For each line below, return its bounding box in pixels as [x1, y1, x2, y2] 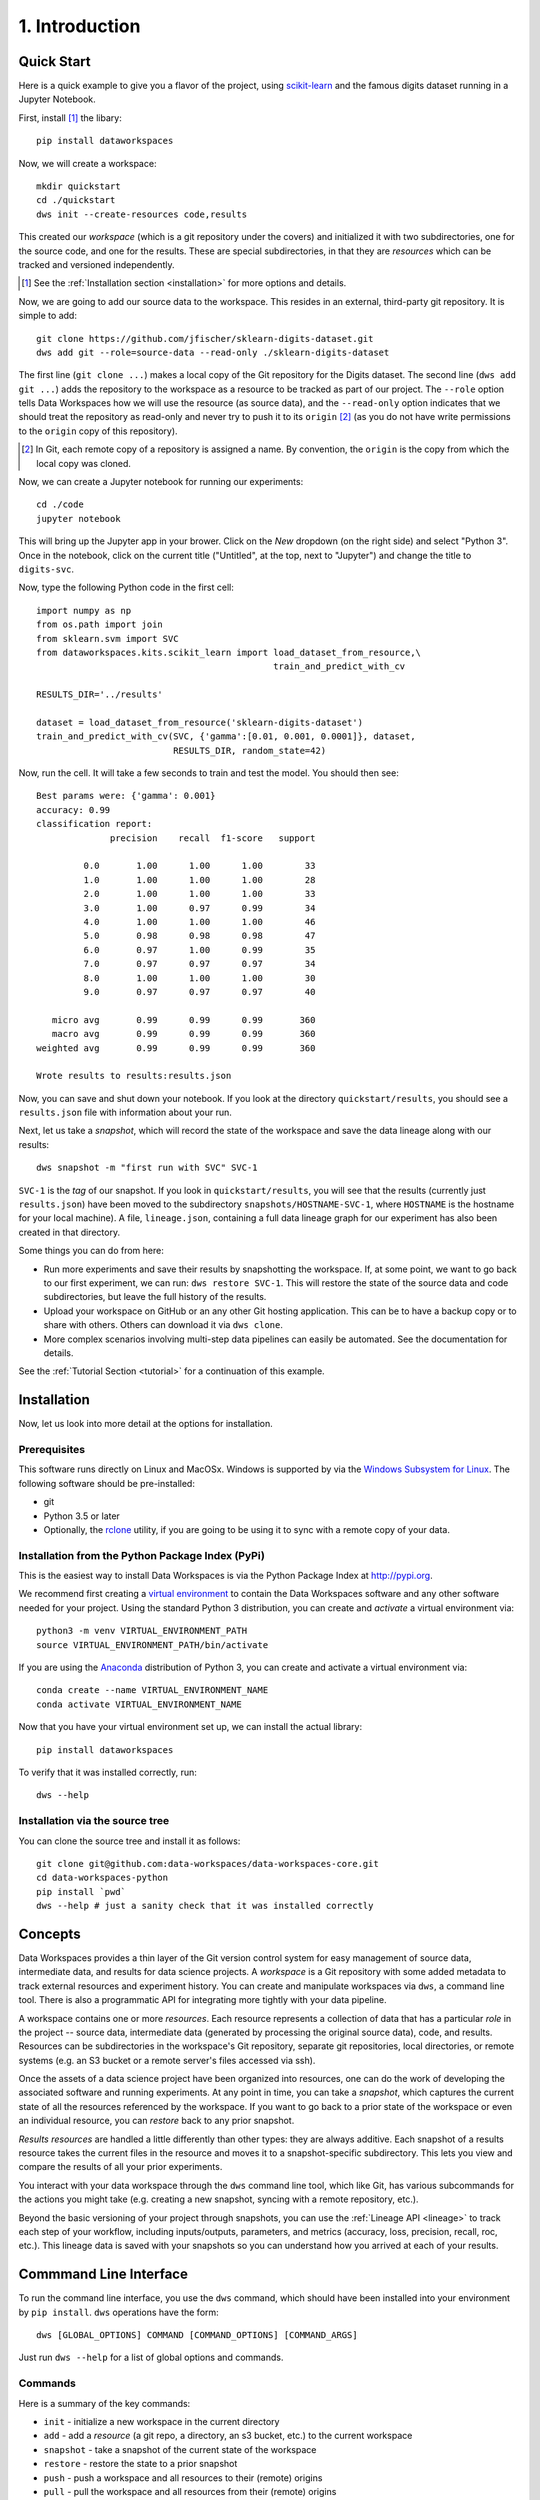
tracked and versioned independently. [18, 258, 175, 270]
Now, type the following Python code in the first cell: [18, 581, 234, 594]
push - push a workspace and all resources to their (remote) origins [43, 2471, 323, 2484]
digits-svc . [18, 563, 75, 575]
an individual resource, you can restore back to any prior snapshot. [18, 2115, 295, 2127]
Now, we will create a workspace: [18, 157, 157, 169]
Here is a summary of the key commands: [18, 2397, 191, 2409]
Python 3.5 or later [43, 1510, 120, 1522]
